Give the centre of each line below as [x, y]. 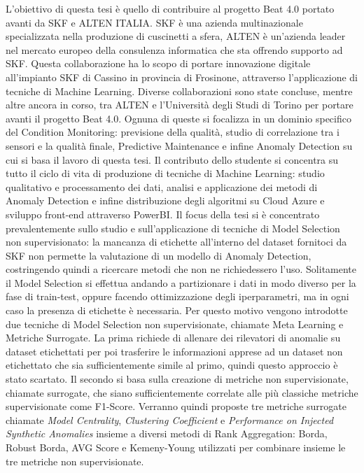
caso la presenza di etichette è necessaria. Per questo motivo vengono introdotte [177, 310]
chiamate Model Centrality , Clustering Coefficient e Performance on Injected [170, 419]
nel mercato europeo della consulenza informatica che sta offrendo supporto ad [174, 49]
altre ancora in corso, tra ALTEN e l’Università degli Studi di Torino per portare [180, 105]
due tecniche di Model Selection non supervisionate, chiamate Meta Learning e [175, 324]
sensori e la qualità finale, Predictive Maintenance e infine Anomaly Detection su [179, 145]
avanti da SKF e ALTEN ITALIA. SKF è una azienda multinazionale [154, 22]
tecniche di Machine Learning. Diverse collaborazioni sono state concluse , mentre [179, 91]
